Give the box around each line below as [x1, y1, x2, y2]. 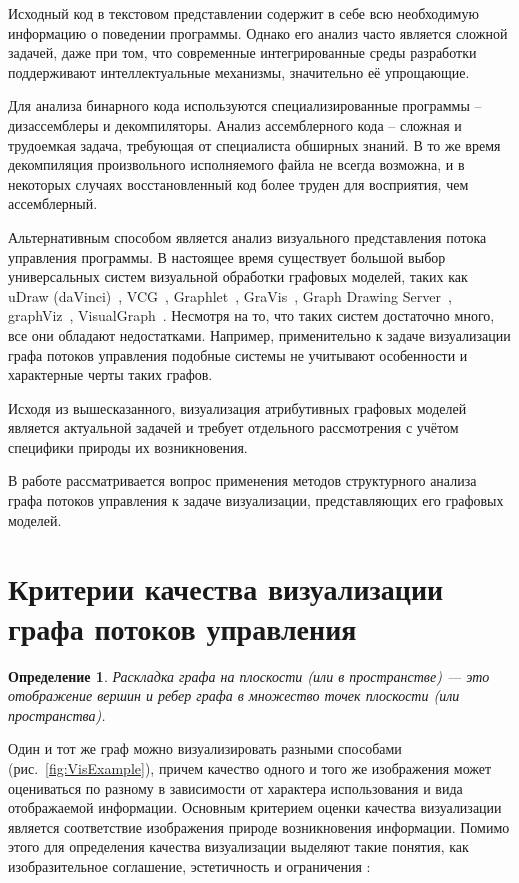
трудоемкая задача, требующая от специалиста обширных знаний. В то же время [8, 134, 501, 155]
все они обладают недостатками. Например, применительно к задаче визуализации [8, 324, 511, 345]
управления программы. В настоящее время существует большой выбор [8, 246, 446, 267]
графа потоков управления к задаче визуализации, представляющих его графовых [8, 490, 504, 511]
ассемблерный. [8, 193, 98, 214]
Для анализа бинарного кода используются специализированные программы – [8, 95, 482, 116]
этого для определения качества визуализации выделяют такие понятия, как [8, 836, 469, 857]
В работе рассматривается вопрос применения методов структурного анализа [8, 470, 477, 491]
